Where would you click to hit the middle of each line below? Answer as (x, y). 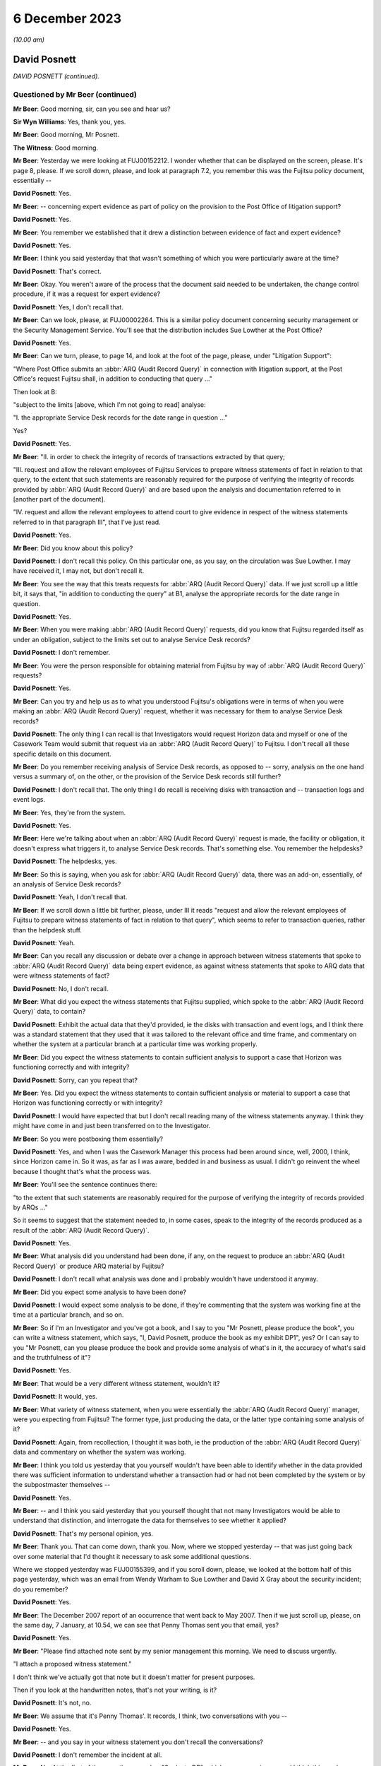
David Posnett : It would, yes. (55, 1397)
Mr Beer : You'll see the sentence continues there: (85, 1185)
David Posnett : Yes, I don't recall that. (68, 307)
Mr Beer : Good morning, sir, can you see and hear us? (92, 109)
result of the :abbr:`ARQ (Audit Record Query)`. (81, 1230)
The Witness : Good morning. (56, 148)
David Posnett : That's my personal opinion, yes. (83, 1534)
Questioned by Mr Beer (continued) (75, 95)
